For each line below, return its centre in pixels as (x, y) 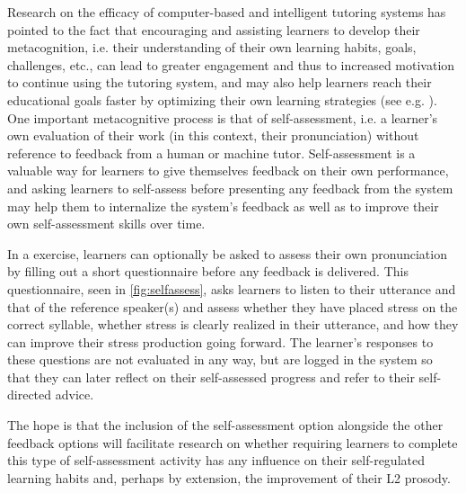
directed (30, 394)
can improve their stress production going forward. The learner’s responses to (220, 341)
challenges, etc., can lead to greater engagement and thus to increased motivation (231, 64)
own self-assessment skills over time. (106, 224)
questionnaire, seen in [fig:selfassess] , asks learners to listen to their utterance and (232, 288)
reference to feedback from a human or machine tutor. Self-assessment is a (211, 152)
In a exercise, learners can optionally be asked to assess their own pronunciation (227, 253)
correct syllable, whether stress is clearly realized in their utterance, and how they (233, 324)
